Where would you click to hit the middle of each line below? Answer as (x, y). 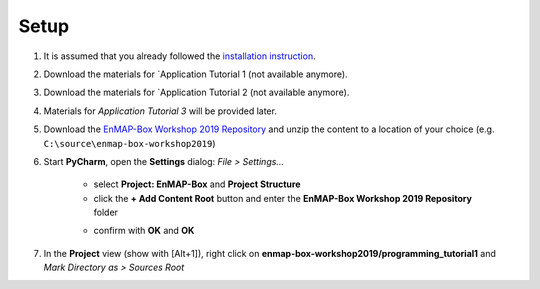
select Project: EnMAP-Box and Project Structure (197, 184)
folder (106, 212)
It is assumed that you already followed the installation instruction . (179, 56)
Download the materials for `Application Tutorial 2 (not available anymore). (196, 92)
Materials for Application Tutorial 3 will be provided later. (160, 111)
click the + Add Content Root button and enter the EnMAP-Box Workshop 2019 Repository (282, 198)
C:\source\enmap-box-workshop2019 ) (129, 143)
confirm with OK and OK (144, 231)
